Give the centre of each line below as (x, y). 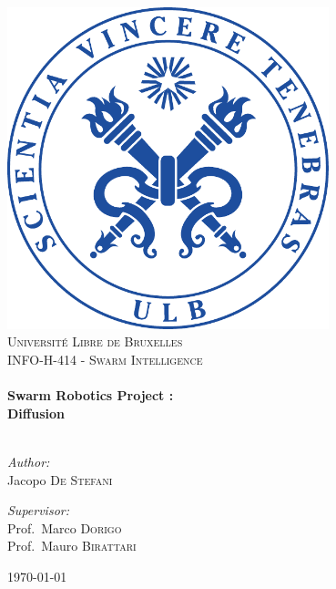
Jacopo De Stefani (60, 479)
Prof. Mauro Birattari (72, 546)
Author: (29, 461)
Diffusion (36, 413)
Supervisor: (38, 510)
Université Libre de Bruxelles (95, 341)
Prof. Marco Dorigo (65, 527)
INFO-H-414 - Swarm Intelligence (105, 359)
